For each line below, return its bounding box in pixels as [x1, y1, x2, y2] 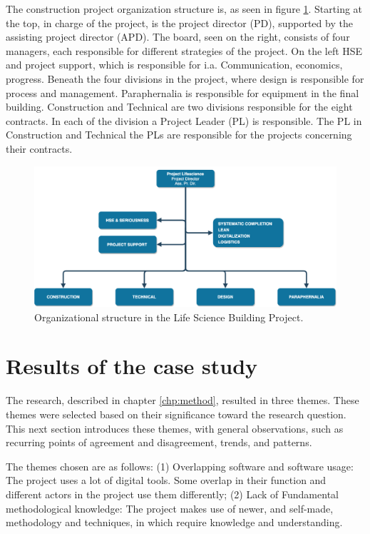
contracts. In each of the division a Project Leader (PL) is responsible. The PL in [6, 113, 362, 128]
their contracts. [6, 141, 73, 156]
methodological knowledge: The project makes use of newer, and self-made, [6, 500, 334, 515]
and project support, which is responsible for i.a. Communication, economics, [6, 57, 343, 72]
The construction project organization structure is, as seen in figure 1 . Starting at [6, 1, 363, 16]
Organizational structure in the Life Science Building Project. [34, 309, 304, 324]
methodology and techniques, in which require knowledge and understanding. [6, 515, 343, 530]
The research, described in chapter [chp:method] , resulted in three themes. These [6, 393, 359, 408]
